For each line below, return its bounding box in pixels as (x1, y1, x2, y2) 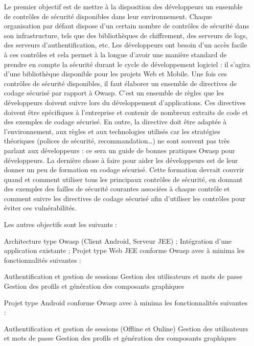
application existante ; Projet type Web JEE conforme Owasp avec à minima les (4, 245, 245, 255)
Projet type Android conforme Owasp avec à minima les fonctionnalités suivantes (4, 297, 248, 307)
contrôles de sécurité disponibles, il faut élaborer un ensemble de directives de (4, 78, 237, 88)
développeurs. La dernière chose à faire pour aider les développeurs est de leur (4, 155, 238, 165)
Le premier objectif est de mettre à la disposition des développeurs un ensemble (4, 1, 243, 11)
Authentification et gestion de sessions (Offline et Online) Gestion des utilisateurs (4, 323, 248, 333)
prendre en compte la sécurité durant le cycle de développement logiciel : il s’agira (4, 59, 250, 69)
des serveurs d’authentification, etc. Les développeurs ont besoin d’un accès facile (4, 40, 247, 50)
